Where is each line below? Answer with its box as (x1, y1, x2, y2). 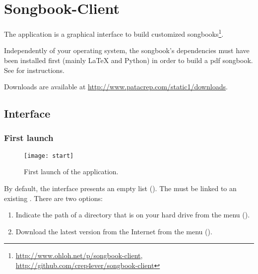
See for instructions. (4, 65, 64, 75)
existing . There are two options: (4, 193, 103, 203)
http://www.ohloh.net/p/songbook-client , (15, 250, 143, 261)
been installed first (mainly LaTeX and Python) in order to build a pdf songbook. (4, 55, 253, 65)
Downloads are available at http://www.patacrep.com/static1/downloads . (4, 81, 228, 92)
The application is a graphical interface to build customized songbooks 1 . (4, 27, 224, 39)
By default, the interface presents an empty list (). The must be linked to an (4, 183, 237, 193)
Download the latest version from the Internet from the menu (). (15, 226, 212, 236)
